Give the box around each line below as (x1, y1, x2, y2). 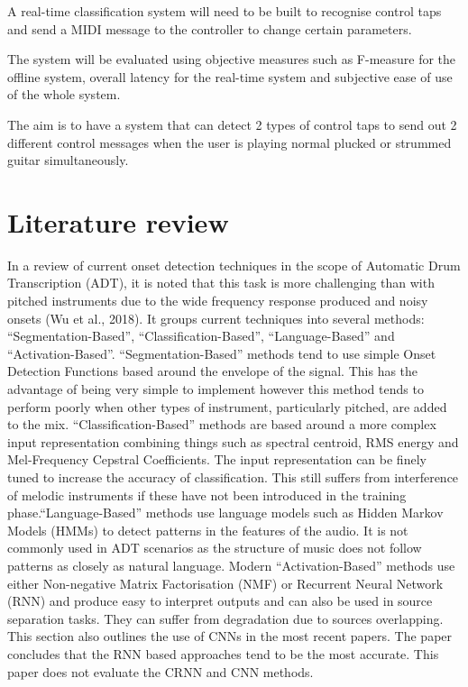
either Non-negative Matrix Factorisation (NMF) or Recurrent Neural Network (7, 573, 444, 592)
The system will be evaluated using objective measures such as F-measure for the (7, 50, 456, 69)
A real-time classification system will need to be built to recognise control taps (7, 2, 442, 20)
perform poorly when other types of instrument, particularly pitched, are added (7, 397, 447, 416)
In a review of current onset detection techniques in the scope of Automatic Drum (7, 255, 461, 274)
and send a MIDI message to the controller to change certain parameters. (7, 19, 412, 38)
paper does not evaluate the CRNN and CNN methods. (7, 662, 314, 681)
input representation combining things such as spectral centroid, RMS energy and (7, 432, 459, 451)
